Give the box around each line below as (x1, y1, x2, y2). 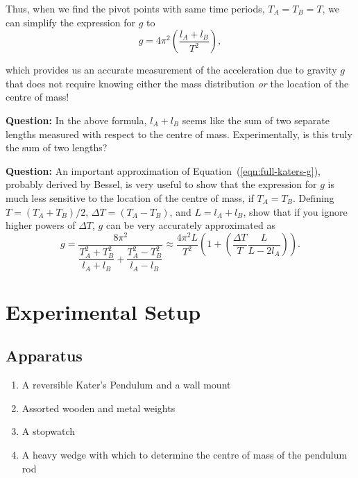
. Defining (292, 190, 334, 205)
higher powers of (6, 218, 76, 232)
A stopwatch (22, 424, 76, 438)
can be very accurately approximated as (105, 218, 275, 232)
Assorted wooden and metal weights (22, 400, 176, 415)
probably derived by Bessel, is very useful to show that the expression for (6, 177, 317, 191)
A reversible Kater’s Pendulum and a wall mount (22, 377, 231, 392)
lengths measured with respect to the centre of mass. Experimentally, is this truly (6, 126, 352, 141)
